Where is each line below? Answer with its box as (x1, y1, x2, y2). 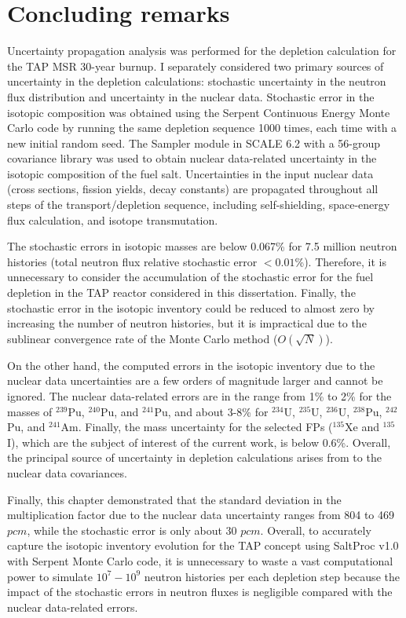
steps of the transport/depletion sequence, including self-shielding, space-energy (7, 196, 390, 213)
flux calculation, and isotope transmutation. (7, 211, 218, 228)
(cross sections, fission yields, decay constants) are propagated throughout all (7, 181, 379, 197)
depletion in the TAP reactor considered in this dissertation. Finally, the (7, 284, 356, 301)
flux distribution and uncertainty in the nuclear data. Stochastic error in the (7, 88, 375, 104)
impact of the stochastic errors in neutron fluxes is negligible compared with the (7, 583, 393, 600)
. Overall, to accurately (260, 521, 371, 538)
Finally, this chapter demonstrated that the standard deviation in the (7, 491, 342, 507)
